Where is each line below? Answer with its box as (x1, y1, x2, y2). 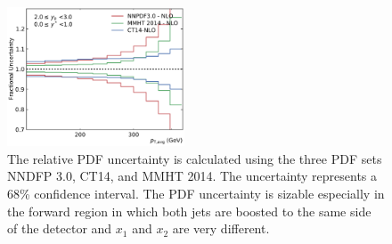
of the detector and (7, 219, 112, 238)
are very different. (172, 219, 270, 238)
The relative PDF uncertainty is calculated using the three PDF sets (7, 149, 382, 167)
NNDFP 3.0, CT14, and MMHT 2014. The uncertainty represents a (7, 167, 378, 185)
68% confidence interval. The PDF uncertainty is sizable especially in (7, 184, 385, 203)
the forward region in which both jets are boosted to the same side (7, 201, 372, 220)
